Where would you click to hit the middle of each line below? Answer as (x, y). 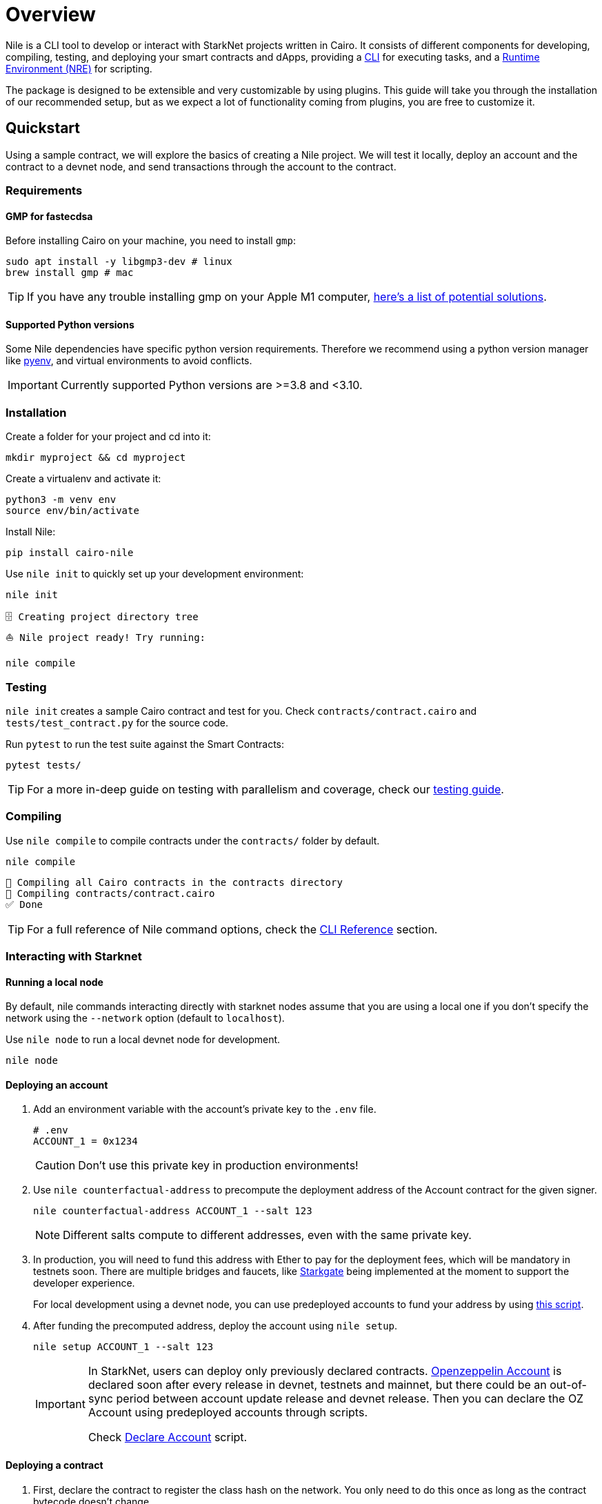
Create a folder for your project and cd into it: (108, 437)
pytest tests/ (43, 765)
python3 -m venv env (61, 500)
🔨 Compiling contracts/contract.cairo (110, 893)
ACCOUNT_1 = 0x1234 (86, 1141)
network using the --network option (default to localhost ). (145, 1018)
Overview (51, 14)
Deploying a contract (54, 1465)
